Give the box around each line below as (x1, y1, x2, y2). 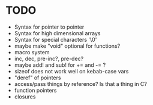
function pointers (14, 87, 57, 94)
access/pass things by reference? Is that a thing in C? (14, 80, 148, 87)
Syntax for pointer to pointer (14, 23, 85, 30)
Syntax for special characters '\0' (14, 36, 97, 43)
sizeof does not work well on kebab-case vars (14, 67, 129, 75)
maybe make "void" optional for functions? (14, 42, 121, 50)
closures (14, 93, 36, 100)
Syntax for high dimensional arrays (14, 29, 101, 36)
